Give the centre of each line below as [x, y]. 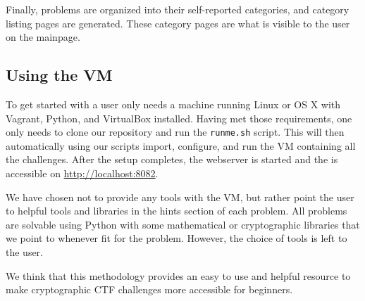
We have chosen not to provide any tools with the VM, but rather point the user [180, 197]
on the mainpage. [43, 37]
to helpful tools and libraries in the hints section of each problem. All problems [177, 211]
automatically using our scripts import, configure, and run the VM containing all [181, 145]
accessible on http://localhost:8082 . [82, 173]
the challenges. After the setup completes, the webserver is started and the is [172, 159]
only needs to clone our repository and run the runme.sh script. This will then [175, 132]
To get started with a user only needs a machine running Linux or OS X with [173, 104]
